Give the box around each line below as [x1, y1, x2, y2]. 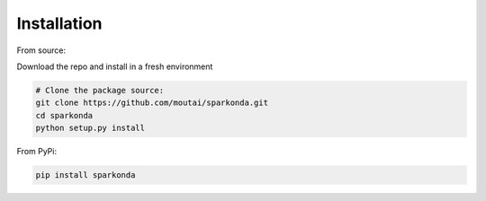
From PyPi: [16, 146, 58, 157]
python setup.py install [35, 123, 146, 134]
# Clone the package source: [35, 85, 165, 95]
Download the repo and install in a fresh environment [16, 61, 213, 72]
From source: [16, 45, 67, 56]
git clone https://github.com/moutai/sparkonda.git [35, 98, 269, 108]
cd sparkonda [35, 110, 94, 120]
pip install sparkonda [35, 170, 136, 180]
